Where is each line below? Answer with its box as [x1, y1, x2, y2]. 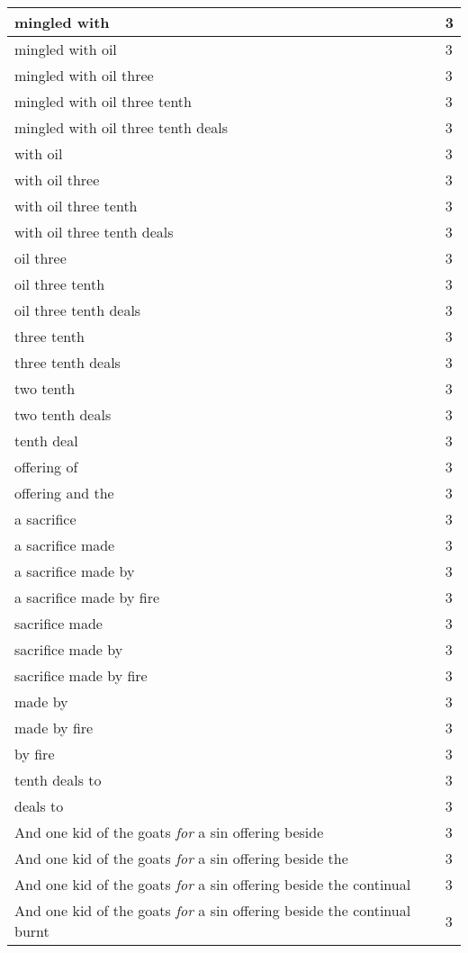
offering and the [14, 482, 114, 503]
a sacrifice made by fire [14, 587, 160, 607]
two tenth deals [14, 404, 112, 425]
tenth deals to [14, 769, 102, 790]
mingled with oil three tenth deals [14, 117, 229, 138]
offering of [14, 456, 78, 477]
